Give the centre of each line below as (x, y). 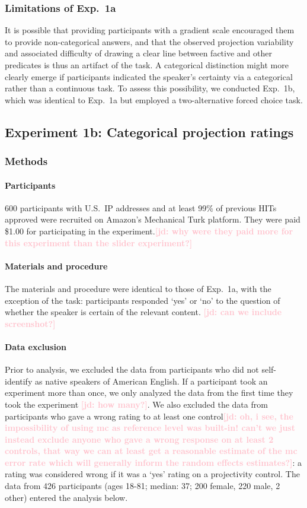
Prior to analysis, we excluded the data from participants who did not (132, 369)
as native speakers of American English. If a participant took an (151, 381)
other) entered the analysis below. (66, 497)
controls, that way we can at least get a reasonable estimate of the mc (151, 451)
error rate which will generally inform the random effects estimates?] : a (153, 462)
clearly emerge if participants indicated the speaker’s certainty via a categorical (149, 76)
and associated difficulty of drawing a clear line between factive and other (138, 53)
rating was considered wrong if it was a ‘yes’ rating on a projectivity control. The (152, 474)
